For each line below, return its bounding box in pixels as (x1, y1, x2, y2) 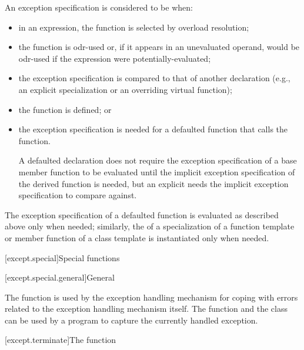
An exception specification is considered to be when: (5, 1, 193, 13)
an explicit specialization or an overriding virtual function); (18, 83, 232, 95)
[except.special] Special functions (5, 251, 120, 264)
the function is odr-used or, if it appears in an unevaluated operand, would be (18, 41, 300, 53)
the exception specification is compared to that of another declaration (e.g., (18, 72, 290, 84)
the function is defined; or (18, 103, 112, 115)
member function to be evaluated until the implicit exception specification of (18, 165, 295, 178)
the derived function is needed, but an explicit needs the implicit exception (18, 177, 289, 189)
